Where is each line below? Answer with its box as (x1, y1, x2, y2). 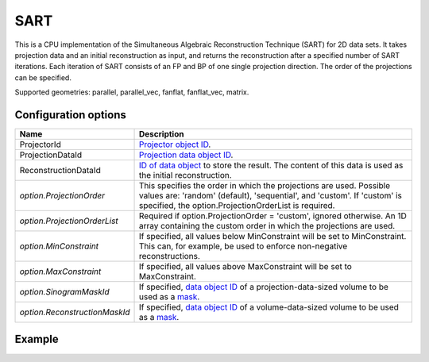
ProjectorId (19, 139, 61, 150)
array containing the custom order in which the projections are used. (139, 221, 396, 232)
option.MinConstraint (19, 241, 99, 252)
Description (139, 129, 184, 140)
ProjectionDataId (19, 149, 83, 160)
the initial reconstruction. (139, 170, 232, 181)
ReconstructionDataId (19, 165, 101, 176)
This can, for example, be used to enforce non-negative (139, 241, 348, 252)
